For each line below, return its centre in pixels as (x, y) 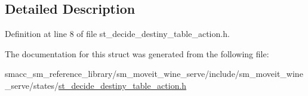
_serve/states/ (32, 85)
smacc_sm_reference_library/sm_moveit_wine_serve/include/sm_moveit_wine (154, 74)
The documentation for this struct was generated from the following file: (137, 53)
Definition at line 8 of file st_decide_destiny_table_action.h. (117, 34)
